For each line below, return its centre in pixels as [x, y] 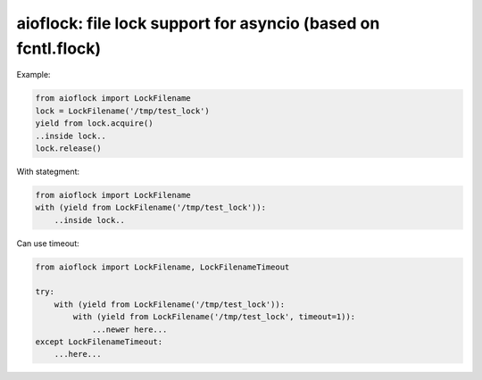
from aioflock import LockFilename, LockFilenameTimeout [162, 267]
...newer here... [129, 329]
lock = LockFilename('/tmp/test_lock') [122, 111]
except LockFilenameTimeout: [99, 342]
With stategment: [48, 171]
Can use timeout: [48, 243]
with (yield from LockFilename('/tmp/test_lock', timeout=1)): [214, 317]
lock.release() [68, 148]
